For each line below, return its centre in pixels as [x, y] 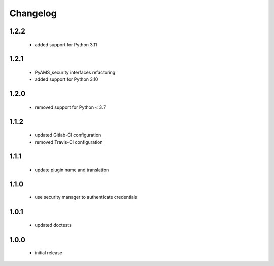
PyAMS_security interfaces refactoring [75, 72]
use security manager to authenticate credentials [86, 197]
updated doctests [53, 225]
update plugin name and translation [72, 170]
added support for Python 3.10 [66, 79]
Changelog [33, 13]
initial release [49, 253]
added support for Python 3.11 [66, 44]
